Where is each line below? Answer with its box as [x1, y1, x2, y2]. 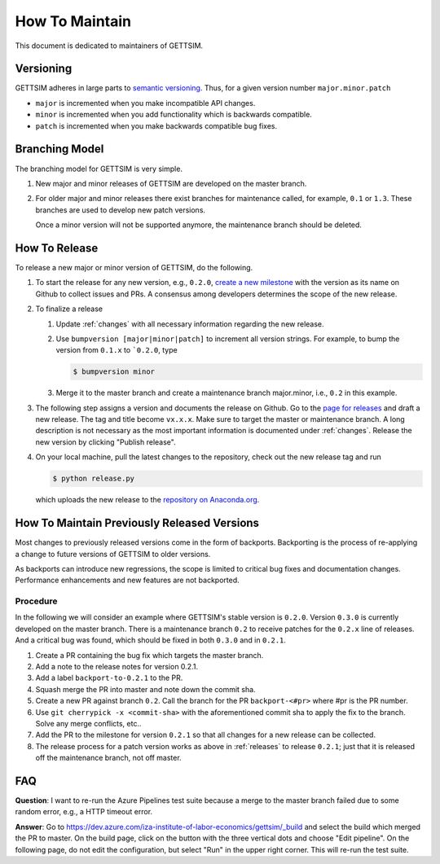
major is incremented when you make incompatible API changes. [35, 98, 256, 107]
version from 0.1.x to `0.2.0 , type [55, 345, 178, 355]
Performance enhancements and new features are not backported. [15, 575, 240, 586]
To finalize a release [35, 304, 103, 314]
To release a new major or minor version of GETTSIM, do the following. [15, 263, 253, 272]
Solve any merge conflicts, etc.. [35, 718, 142, 728]
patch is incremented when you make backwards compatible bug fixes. [35, 121, 278, 130]
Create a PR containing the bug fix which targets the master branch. [35, 650, 264, 660]
